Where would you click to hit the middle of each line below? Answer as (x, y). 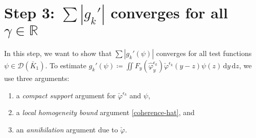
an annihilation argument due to (67, 129)
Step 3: (29, 12)
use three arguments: (37, 78)
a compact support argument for (66, 95)
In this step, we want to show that (58, 53)
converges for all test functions (204, 53)
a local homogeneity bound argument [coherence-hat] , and (105, 112)
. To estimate (66, 65)
